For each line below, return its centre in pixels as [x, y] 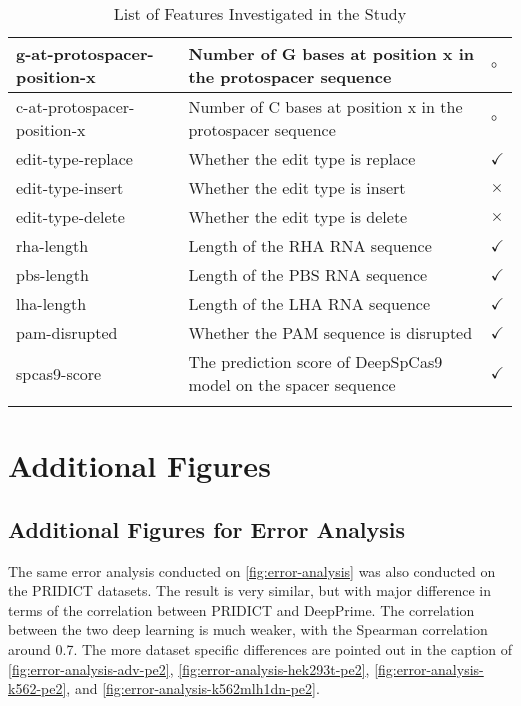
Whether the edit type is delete [298, 216]
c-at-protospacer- [75, 106]
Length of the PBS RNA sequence [308, 274]
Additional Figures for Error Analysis [207, 528]
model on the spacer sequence [292, 384]
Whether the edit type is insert [297, 187]
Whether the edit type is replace [302, 158]
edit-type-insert [70, 187]
